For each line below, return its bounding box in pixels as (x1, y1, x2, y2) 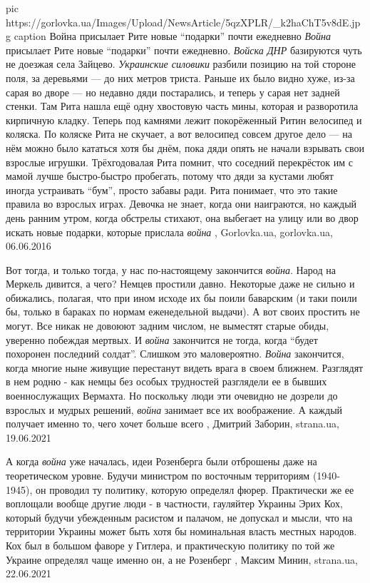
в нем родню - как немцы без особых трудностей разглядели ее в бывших (6, 374, 327, 389)
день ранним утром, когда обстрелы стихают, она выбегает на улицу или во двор (6, 210, 359, 225)
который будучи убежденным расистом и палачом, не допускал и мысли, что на (6, 510, 353, 524)
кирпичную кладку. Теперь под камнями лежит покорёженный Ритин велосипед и (6, 112, 362, 127)
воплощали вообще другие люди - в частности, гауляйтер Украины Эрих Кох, (6, 496, 343, 511)
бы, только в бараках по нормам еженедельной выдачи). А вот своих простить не (6, 304, 360, 319)
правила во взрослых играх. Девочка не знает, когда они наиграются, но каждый (6, 196, 357, 211)
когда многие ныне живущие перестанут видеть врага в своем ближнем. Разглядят (6, 360, 364, 375)
